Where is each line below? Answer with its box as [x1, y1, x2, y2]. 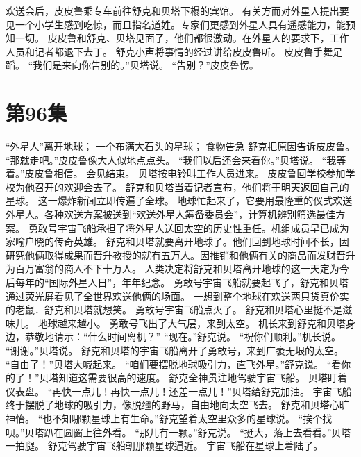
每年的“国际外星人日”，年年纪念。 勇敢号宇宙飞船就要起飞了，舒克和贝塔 [15, 275, 349, 290]
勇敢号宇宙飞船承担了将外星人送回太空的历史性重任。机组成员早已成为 [28, 220, 349, 235]
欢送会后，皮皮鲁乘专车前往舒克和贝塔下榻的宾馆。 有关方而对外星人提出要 [6, 3, 349, 17]
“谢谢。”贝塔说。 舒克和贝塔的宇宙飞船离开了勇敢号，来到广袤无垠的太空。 [6, 343, 344, 357]
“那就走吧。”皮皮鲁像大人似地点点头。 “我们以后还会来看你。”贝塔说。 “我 [6, 152, 337, 167]
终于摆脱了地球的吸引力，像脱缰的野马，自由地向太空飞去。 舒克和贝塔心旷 [6, 397, 349, 412]
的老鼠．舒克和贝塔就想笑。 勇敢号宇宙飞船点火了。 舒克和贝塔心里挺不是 [6, 302, 343, 317]
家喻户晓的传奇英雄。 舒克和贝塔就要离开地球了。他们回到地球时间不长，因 [6, 234, 349, 249]
